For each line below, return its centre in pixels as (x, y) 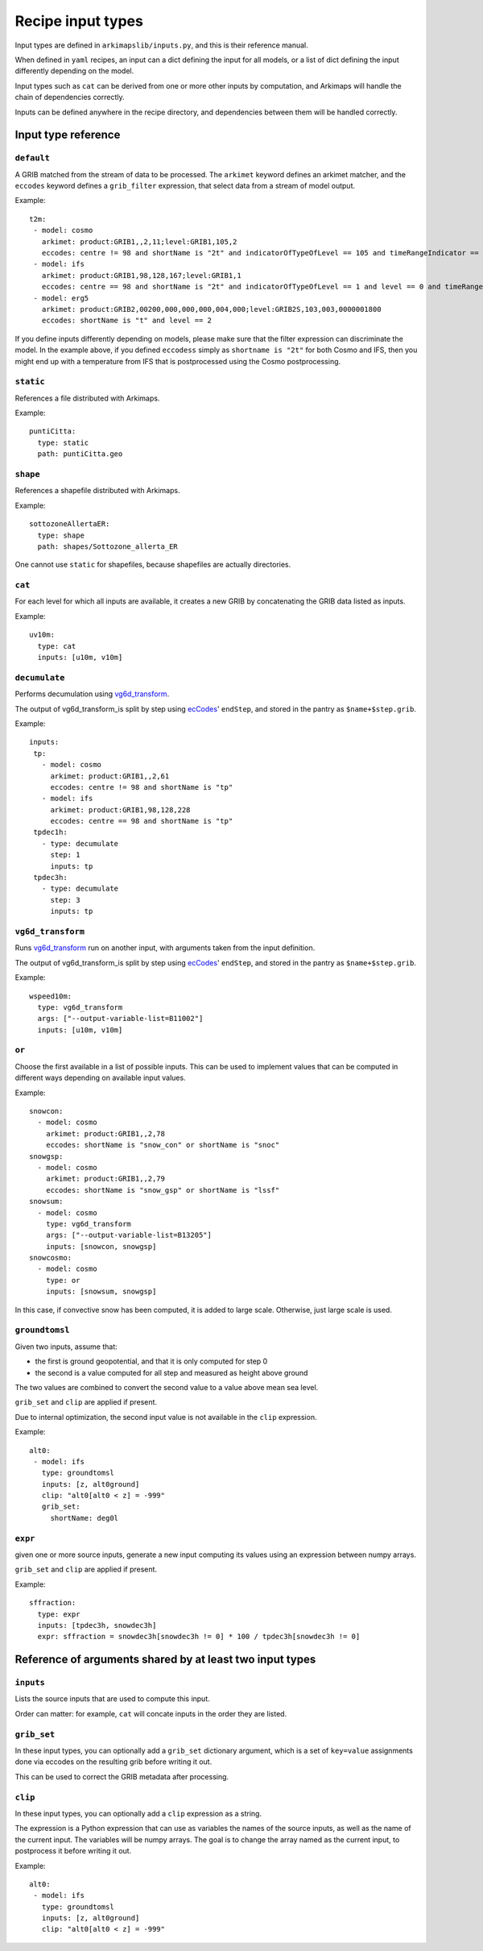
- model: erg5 (61, 298)
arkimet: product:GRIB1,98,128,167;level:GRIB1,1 (141, 275)
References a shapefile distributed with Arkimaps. (97, 491)
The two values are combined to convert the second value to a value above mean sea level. (167, 1387)
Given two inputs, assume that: (66, 1347)
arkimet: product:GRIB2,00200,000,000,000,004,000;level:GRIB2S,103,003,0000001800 (211, 309)
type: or (63, 1280)
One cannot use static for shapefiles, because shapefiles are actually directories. (153, 565)
